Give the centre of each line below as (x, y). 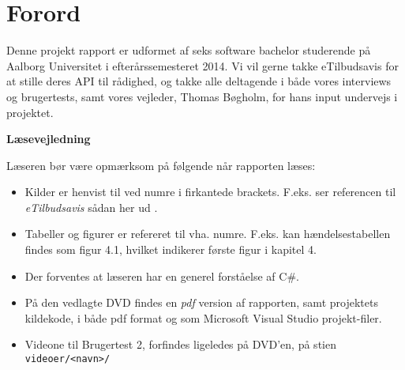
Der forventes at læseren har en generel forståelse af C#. (162, 276)
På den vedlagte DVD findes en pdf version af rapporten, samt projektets (201, 302)
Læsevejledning (49, 139)
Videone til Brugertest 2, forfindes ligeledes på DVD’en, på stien (180, 344)
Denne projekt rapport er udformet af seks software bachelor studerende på (189, 50)
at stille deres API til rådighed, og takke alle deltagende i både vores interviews (199, 81)
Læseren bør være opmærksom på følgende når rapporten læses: (161, 165)
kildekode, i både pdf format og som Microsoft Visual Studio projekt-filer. (203, 317)
